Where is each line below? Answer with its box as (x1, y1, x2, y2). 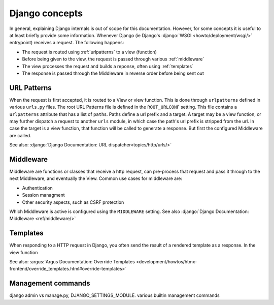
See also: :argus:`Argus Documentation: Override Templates (9, 259, 135, 265)
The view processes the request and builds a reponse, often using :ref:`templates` (22, 63, 194, 69)
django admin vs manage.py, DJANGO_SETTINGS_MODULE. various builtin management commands (9, 292, 220, 298)
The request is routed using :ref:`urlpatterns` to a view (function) (22, 49, 157, 55)
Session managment (22, 192, 65, 198)
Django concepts (9, 8, 83, 19)
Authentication (22, 185, 53, 191)
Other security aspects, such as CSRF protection (22, 199, 124, 205)
